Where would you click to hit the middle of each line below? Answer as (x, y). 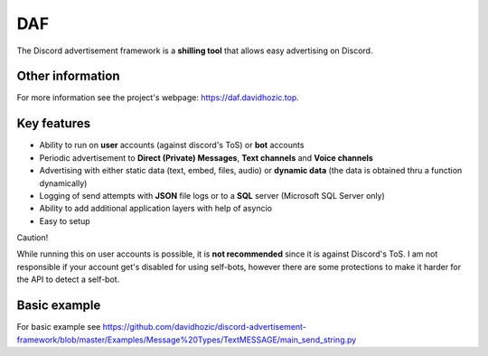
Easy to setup (65, 220)
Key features (53, 123)
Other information (68, 76)
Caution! (33, 238)
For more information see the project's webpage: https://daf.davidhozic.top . (158, 98)
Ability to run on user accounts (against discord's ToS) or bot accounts (172, 145)
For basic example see (59, 327)
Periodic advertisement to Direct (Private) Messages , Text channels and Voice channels (206, 157)
